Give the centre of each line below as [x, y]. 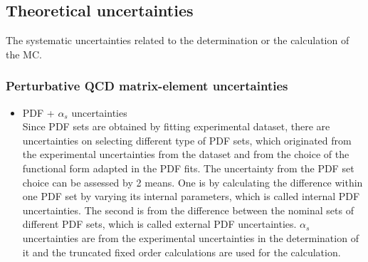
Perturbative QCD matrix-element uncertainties [147, 86]
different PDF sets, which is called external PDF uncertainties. [159, 224]
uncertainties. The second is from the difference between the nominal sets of [188, 210]
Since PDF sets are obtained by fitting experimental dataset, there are [176, 126]
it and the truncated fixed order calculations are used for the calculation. [182, 252]
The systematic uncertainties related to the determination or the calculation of [178, 40]
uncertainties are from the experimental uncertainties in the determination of [190, 237]
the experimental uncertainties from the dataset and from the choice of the [186, 154]
